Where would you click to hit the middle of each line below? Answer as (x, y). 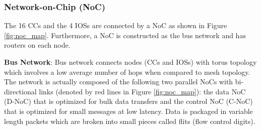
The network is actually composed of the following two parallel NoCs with (119, 82)
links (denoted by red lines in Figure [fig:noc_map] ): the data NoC (142, 91)
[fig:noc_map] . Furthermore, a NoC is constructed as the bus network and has (125, 35)
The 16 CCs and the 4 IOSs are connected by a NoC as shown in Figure (116, 25)
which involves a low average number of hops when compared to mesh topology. (127, 72)
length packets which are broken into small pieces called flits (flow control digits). (130, 121)
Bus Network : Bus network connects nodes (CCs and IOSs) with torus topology (130, 62)
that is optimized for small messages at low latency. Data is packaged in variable (128, 111)
